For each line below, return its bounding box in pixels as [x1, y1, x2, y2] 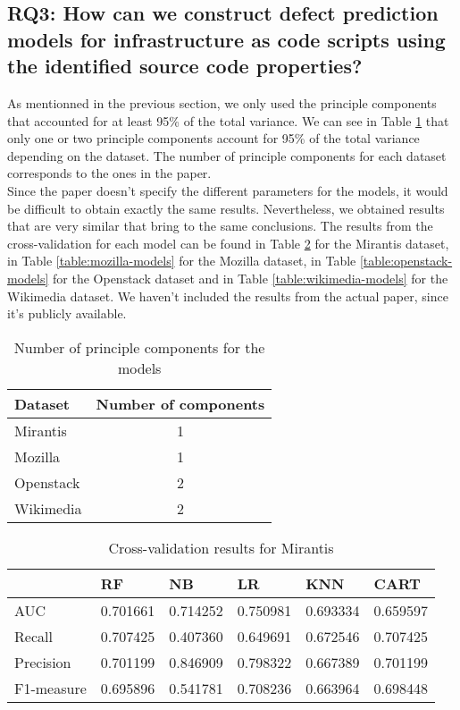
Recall [14, 625, 53, 647]
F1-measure [14, 677, 87, 698]
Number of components [96, 393, 265, 414]
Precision [14, 651, 71, 672]
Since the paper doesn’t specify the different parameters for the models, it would [7, 181, 448, 199]
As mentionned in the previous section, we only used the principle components [7, 93, 437, 112]
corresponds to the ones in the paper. [7, 164, 212, 182]
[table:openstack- [359, 251, 453, 270]
